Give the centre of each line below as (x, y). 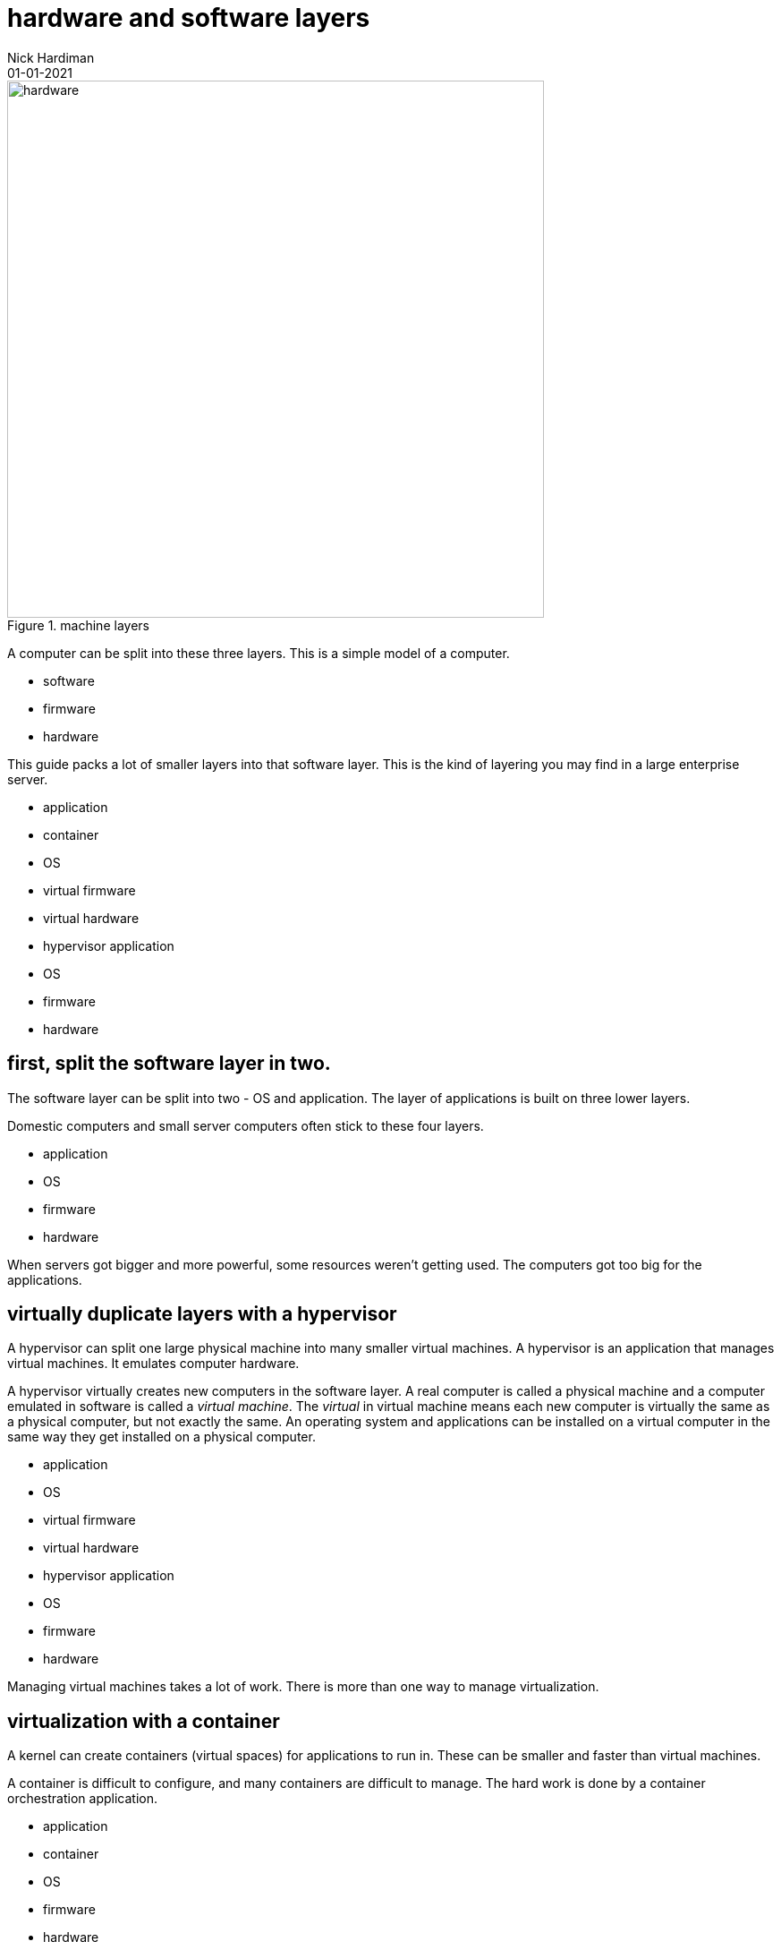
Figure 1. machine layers (78, 625)
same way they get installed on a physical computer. (161, 1437)
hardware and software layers (189, 18)
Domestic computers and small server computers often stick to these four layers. (246, 1125)
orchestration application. (82, 1799)
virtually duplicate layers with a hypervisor (202, 1314)
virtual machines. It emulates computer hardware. (153, 1364)
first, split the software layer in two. (169, 1064)
